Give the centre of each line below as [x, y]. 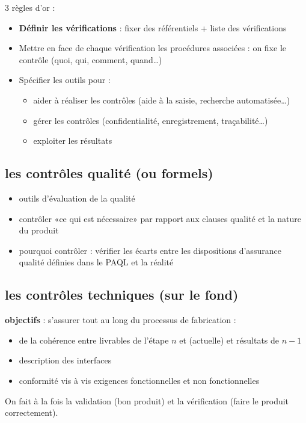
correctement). [32, 412]
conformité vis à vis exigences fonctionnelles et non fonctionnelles [139, 380]
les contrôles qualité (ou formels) [109, 173]
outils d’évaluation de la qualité [77, 198]
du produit [39, 230]
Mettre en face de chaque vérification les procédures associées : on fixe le [152, 48]
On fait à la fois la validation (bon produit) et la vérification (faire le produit [147, 400]
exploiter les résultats [73, 140]
